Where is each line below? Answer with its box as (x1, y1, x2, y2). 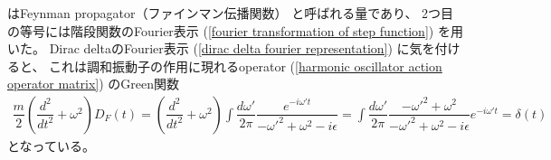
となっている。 (7, 136, 95, 155)
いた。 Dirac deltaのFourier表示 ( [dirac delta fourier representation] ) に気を (7, 39, 435, 58)
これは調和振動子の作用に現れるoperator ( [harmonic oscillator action (49, 56, 442, 75)
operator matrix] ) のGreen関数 (7, 74, 180, 93)
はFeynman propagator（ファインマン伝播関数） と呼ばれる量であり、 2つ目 (7, 4, 454, 22)
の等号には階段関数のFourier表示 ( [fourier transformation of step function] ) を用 (7, 21, 463, 40)
